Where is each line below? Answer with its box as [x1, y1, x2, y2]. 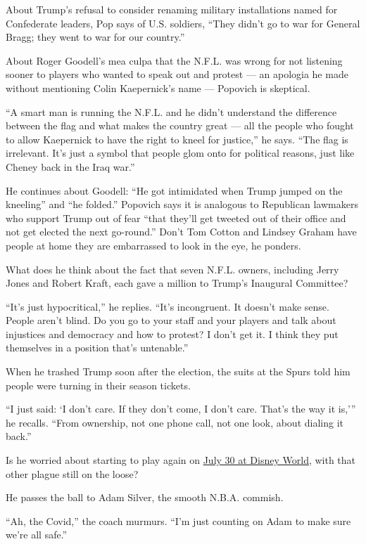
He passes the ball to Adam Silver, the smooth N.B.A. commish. [6, 490, 284, 505]
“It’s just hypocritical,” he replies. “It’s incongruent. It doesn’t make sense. [6, 299, 329, 313]
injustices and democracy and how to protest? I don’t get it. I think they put [6, 326, 339, 341]
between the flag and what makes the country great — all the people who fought [6, 118, 354, 133]
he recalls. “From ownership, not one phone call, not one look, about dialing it [6, 415, 344, 429]
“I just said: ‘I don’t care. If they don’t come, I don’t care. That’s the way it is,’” [6, 401, 356, 416]
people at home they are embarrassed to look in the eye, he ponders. [6, 238, 301, 252]
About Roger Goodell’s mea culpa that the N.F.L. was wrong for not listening [6, 53, 343, 67]
